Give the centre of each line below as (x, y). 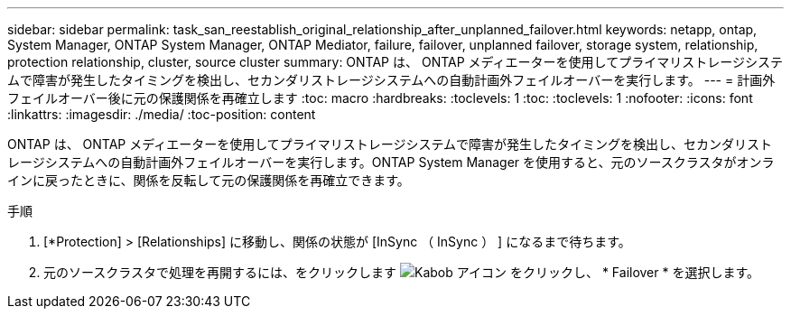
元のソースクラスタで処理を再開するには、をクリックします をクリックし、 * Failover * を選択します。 (402, 272)
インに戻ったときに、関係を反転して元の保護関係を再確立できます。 (209, 180)
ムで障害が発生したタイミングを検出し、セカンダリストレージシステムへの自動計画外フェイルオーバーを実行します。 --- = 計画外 (391, 80)
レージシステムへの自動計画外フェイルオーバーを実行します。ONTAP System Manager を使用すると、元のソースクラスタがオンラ (391, 162)
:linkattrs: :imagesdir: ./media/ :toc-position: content (162, 114)
